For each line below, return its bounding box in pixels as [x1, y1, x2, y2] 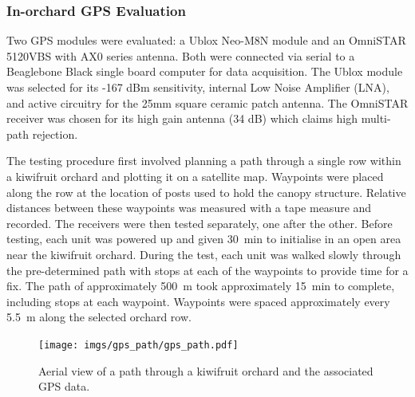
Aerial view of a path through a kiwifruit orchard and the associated [38, 362, 373, 379]
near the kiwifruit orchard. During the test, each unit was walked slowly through [6, 246, 401, 262]
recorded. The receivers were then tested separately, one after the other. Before [6, 214, 393, 231]
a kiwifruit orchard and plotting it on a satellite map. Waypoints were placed [6, 167, 384, 184]
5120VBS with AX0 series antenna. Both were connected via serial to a [6, 47, 355, 64]
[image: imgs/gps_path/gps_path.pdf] [38, 339, 239, 351]
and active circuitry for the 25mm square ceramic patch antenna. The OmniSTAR [6, 94, 409, 111]
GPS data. [38, 378, 90, 395]
